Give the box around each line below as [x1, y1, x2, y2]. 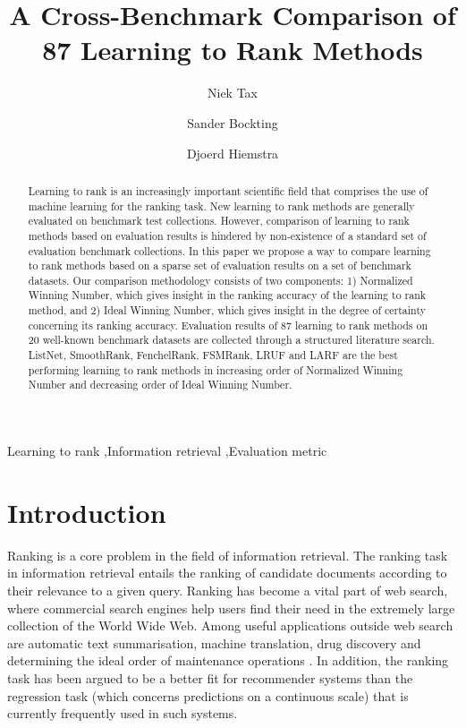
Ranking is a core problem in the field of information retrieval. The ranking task [7, 545, 448, 564]
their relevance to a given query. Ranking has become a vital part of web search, [7, 580, 448, 599]
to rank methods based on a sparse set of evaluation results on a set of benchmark [28, 258, 411, 273]
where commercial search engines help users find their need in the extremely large [7, 598, 455, 617]
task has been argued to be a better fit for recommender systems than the [7, 668, 413, 687]
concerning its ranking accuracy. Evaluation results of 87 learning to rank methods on [28, 317, 428, 332]
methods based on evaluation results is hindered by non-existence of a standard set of [28, 227, 427, 243]
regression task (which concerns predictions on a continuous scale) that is [7, 686, 409, 705]
